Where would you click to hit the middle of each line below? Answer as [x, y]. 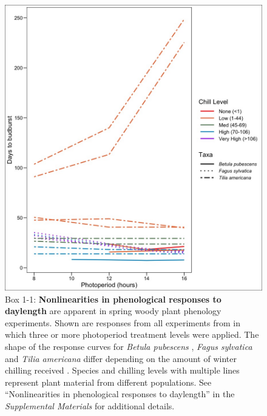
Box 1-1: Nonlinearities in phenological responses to [113, 299]
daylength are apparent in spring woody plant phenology [113, 311]
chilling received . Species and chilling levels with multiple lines [122, 370]
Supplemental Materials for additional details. [90, 406]
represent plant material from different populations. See [108, 382]
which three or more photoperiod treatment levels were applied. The [132, 334]
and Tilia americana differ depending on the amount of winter [121, 358]
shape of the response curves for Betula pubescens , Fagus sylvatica [129, 347]
